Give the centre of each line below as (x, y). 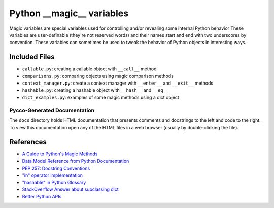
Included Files (32, 57)
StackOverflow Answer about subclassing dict (70, 189)
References (28, 142)
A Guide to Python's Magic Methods (60, 154)
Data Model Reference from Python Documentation (76, 161)
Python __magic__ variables (69, 13)
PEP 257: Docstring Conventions (56, 168)
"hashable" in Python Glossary (54, 182)
